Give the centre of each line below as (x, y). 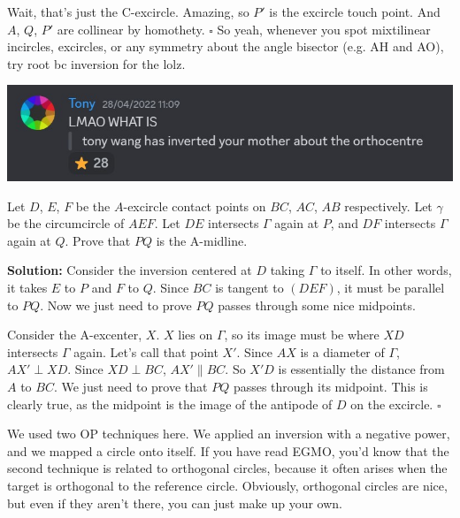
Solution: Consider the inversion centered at (130, 270)
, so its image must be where (302, 335)
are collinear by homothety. (131, 29)
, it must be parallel (391, 287)
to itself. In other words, (386, 270)
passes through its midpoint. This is (330, 386)
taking (287, 270)
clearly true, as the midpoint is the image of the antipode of (170, 404)
